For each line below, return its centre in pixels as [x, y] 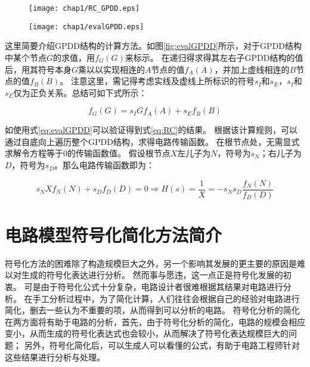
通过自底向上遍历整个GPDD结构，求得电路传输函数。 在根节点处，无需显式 [152, 141]
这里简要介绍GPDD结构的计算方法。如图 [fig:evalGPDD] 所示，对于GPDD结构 [153, 46]
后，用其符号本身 [38, 69]
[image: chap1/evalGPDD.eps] [86, 27]
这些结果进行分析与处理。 [55, 357]
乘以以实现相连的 [112, 69]
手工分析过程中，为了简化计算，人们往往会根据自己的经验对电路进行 [166, 298]
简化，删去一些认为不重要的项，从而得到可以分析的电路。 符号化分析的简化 [152, 310]
